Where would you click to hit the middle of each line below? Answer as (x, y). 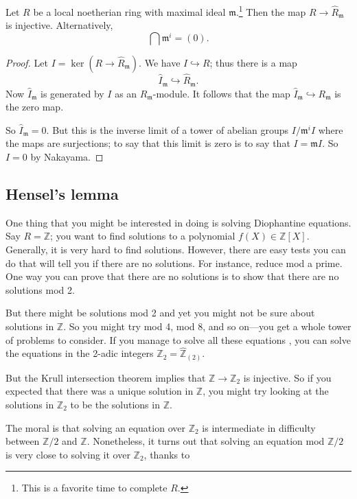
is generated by (72, 93)
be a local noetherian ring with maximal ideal (129, 11)
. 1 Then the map (271, 11)
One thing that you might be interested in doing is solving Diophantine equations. (178, 222)
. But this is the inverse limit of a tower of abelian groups (168, 129)
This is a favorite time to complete (94, 488)
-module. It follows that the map (221, 93)
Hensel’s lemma (62, 193)
